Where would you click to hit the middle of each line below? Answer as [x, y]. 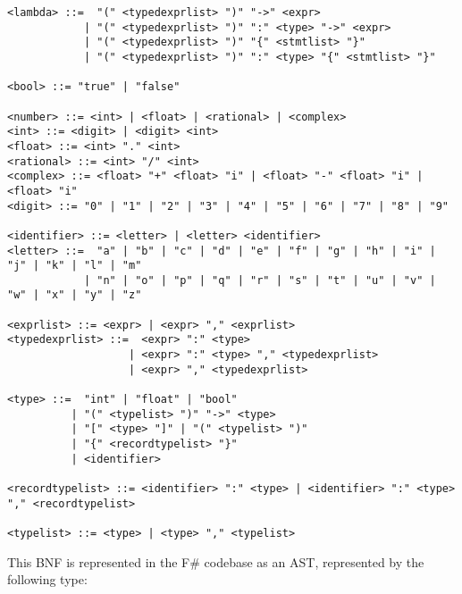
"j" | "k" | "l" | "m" [75, 266]
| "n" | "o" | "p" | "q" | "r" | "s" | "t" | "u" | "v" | [260, 280]
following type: [47, 579]
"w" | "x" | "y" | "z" [75, 295]
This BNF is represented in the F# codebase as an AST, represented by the [216, 561]
